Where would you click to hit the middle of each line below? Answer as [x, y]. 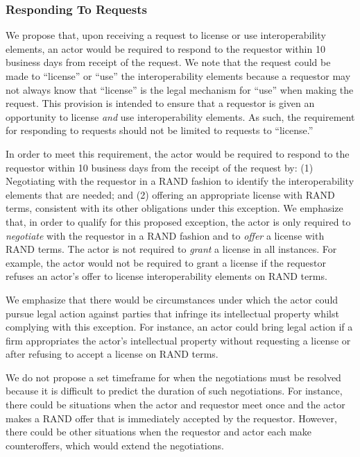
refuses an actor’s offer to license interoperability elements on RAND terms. [166, 276]
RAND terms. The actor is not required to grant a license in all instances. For [171, 249]
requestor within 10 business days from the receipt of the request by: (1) [160, 167]
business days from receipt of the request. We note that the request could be [168, 62]
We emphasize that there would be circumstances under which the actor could [172, 299]
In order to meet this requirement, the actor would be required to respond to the [178, 153]
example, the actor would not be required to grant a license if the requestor [166, 262]
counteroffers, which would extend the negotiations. [115, 445]
